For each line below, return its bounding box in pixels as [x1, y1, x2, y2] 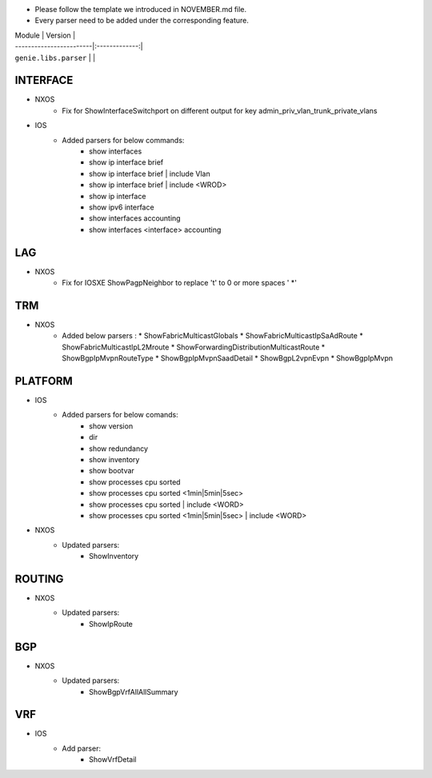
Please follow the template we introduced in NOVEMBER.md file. [34, 5, 247, 14]
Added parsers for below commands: [62, 135, 185, 145]
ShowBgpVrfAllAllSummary [89, 687, 179, 696]
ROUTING [14, 572, 64, 585]
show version [89, 421, 134, 431]
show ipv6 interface [89, 202, 155, 212]
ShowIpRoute [89, 619, 134, 628]
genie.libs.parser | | [14, 53, 96, 62]
